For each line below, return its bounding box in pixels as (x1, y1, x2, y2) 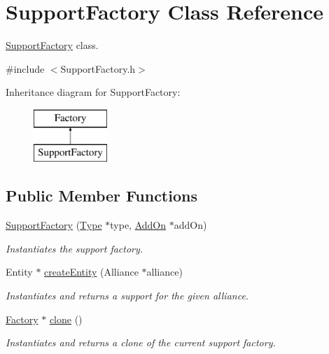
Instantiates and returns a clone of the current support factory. (6, 335, 276, 350)
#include (6, 61, 45, 76)
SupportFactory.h (60, 61, 136, 76)
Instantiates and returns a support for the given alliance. (6, 288, 249, 303)
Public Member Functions (6, 185, 197, 206)
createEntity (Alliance (44, 264, 139, 279)
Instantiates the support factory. (6, 241, 143, 255)
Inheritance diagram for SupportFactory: (6, 85, 181, 99)
